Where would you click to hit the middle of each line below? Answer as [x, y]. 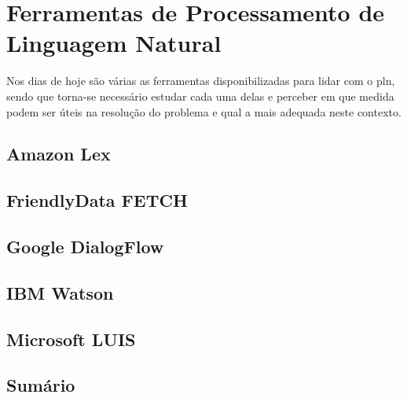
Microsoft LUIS [71, 339]
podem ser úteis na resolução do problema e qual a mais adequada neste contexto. [204, 111]
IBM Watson [60, 292]
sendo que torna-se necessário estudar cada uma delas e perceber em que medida [200, 96]
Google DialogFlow [85, 247]
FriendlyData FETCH [97, 200]
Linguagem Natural [114, 43]
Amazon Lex [59, 154]
